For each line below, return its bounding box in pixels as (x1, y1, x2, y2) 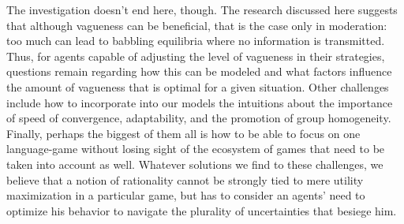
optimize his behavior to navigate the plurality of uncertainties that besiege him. (6, 202, 397, 218)
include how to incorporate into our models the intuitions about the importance (6, 94, 393, 110)
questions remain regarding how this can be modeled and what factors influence (6, 63, 392, 80)
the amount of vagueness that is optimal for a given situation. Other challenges (6, 78, 389, 95)
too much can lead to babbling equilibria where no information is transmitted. (6, 32, 385, 49)
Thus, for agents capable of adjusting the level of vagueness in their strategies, (6, 47, 385, 64)
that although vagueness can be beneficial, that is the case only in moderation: (6, 17, 387, 33)
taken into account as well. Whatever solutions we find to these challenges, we (6, 155, 383, 172)
